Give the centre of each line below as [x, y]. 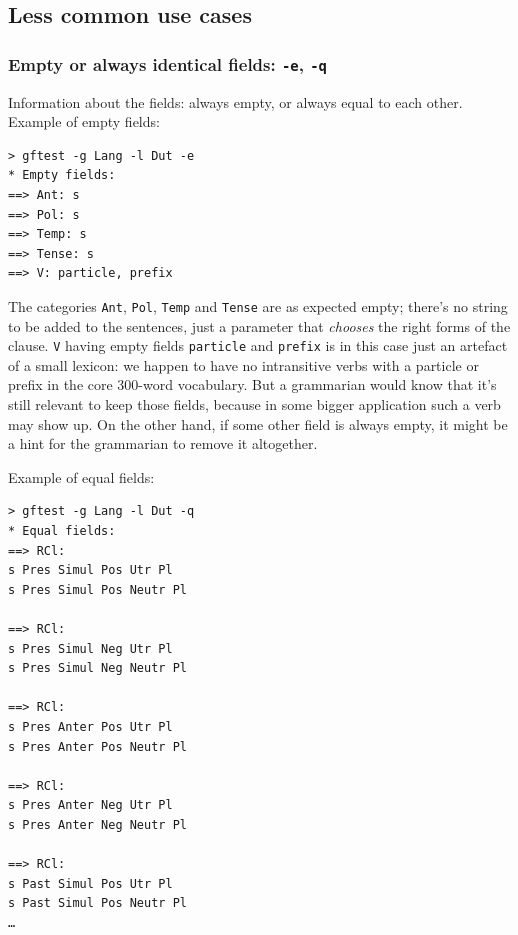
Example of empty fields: [84, 121]
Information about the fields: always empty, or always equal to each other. [235, 101]
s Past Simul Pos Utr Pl [90, 883]
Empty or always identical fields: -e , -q [167, 63]
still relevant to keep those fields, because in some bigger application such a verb [254, 404]
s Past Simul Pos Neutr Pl [97, 903]
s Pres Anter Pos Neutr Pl [97, 746]
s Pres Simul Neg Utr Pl [90, 648]
